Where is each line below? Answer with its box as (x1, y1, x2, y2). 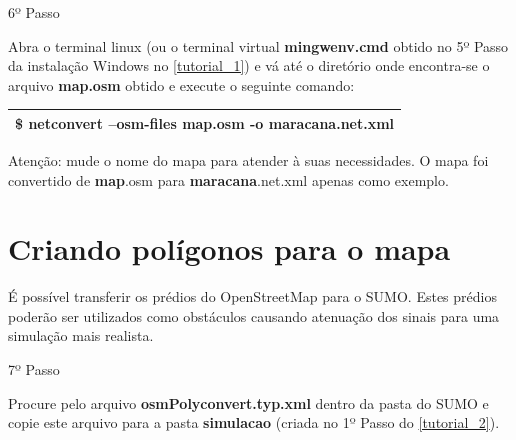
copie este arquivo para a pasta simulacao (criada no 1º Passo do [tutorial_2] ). (8, 412, 500, 433)
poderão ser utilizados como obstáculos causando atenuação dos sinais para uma (8, 305, 500, 326)
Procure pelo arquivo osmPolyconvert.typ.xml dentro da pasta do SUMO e (8, 392, 489, 413)
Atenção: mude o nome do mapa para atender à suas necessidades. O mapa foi (8, 149, 489, 170)
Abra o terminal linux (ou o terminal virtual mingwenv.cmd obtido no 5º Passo (8, 35, 509, 56)
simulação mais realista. (8, 325, 154, 346)
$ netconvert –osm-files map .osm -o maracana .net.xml (15, 112, 395, 133)
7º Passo (8, 359, 60, 380)
